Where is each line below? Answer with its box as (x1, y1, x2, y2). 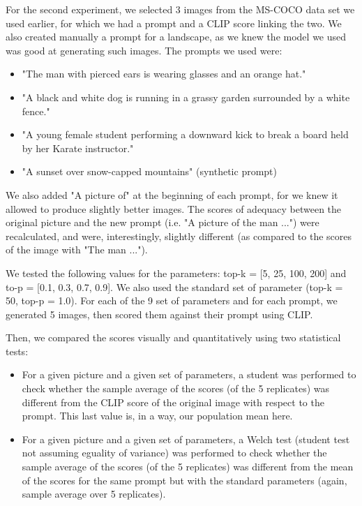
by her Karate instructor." (22, 140, 134, 155)
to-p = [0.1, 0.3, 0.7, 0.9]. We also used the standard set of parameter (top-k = (6, 279, 343, 294)
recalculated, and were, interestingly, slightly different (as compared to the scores (6, 228, 352, 243)
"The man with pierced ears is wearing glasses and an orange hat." (22, 66, 306, 81)
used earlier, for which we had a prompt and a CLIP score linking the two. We (6, 15, 342, 30)
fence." (22, 103, 50, 118)
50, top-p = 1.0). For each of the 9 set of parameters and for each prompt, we (6, 293, 338, 308)
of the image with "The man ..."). (6, 242, 148, 257)
